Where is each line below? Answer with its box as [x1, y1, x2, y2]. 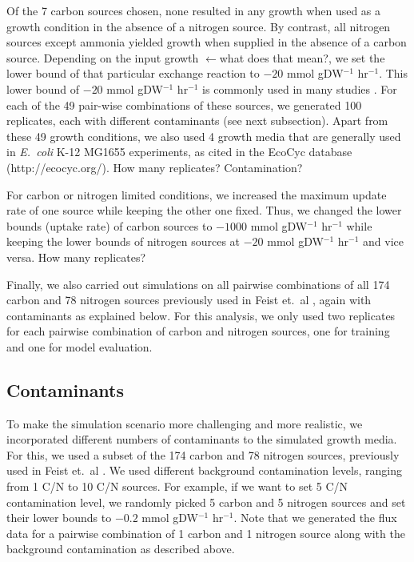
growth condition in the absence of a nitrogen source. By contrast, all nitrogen [6, 18, 391, 34]
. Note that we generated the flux [233, 509, 397, 526]
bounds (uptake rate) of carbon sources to [6, 217, 213, 234]
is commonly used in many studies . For [202, 80, 397, 97]
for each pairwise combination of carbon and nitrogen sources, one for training [6, 323, 390, 339]
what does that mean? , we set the [219, 49, 385, 66]
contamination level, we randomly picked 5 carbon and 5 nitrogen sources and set [6, 493, 406, 510]
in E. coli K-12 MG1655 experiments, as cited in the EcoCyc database [6, 143, 352, 160]
